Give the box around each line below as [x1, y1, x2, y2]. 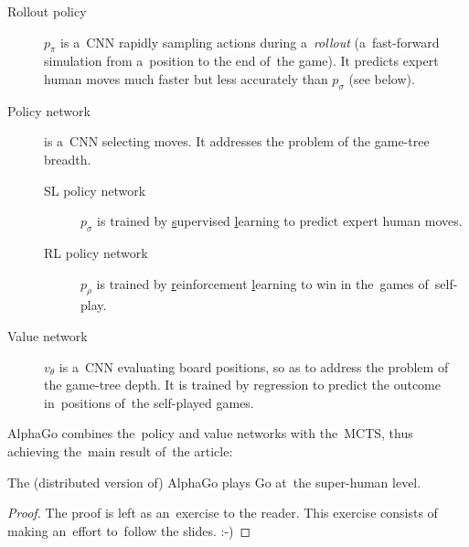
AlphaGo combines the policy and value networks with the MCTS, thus [7, 424, 413, 443]
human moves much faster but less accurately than [44, 69, 328, 88]
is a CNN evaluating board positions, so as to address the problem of [59, 357, 449, 376]
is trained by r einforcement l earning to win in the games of [96, 273, 429, 293]
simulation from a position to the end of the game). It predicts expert [44, 51, 439, 70]
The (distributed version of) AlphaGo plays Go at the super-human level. [7, 472, 421, 491]
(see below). [348, 69, 415, 88]
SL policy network [44, 180, 146, 199]
